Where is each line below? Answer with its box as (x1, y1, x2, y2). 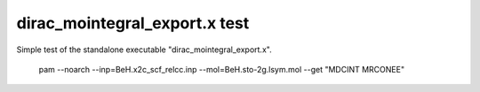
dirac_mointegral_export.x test (16, 13, 250, 33)
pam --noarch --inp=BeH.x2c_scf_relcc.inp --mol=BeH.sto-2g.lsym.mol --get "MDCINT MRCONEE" (38, 64, 404, 74)
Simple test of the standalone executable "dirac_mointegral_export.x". (16, 44, 272, 55)
